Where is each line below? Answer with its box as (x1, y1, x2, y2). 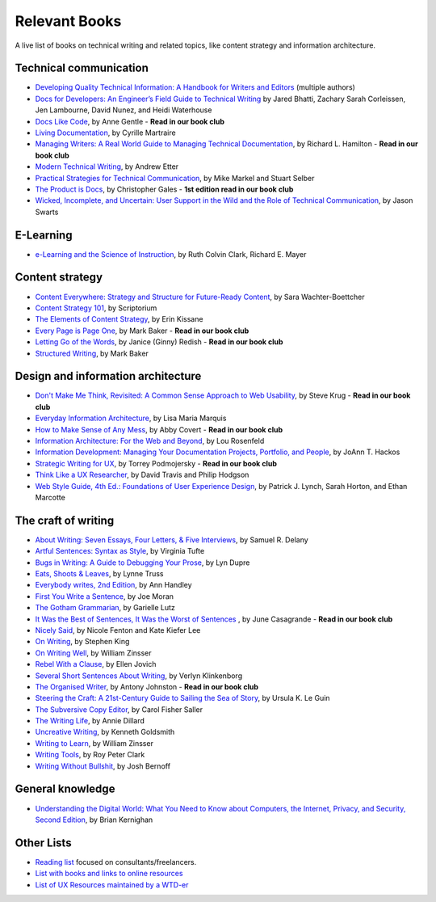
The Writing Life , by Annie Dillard (35, 716, 145, 726)
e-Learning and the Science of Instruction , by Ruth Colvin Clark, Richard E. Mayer (35, 249, 307, 259)
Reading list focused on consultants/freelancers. (35, 857, 197, 866)
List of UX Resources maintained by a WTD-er (35, 879, 189, 889)
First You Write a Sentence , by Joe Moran (35, 591, 174, 601)
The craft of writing (15, 513, 115, 527)
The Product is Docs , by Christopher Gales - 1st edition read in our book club (35, 184, 294, 194)
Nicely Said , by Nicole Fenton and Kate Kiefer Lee (35, 625, 201, 634)
